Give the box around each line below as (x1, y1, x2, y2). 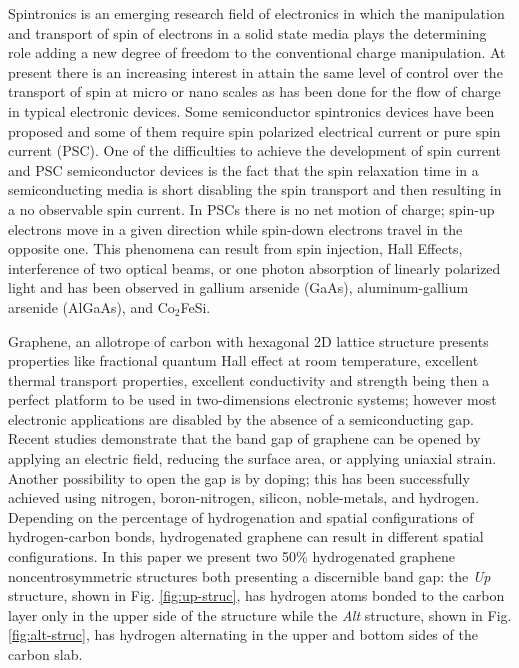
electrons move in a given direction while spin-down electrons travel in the (8, 218, 463, 239)
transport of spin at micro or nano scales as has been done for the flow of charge (8, 81, 501, 102)
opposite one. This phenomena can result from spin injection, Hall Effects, (8, 238, 463, 259)
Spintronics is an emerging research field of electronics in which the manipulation (8, 3, 505, 23)
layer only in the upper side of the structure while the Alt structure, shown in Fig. (8, 604, 512, 625)
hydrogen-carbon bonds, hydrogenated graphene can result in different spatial (8, 526, 484, 547)
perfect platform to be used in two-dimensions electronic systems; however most (8, 389, 497, 410)
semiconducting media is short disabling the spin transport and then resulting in (8, 179, 502, 200)
